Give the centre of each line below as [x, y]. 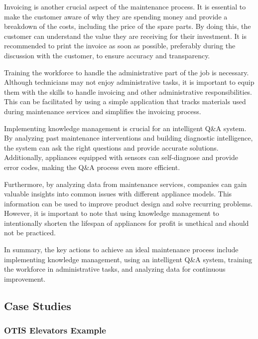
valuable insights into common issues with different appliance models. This [118, 194]
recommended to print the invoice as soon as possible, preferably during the [120, 46]
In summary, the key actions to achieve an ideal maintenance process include [121, 250]
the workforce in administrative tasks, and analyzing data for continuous [115, 269]
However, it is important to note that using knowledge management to [112, 213]
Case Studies [38, 305]
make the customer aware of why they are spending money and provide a [116, 16]
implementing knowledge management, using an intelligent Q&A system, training [128, 259]
